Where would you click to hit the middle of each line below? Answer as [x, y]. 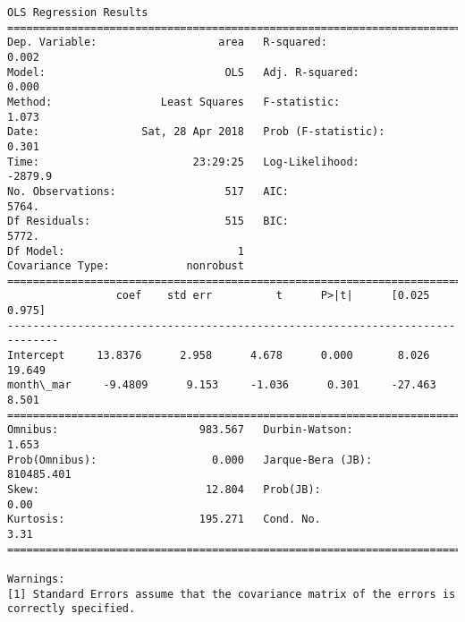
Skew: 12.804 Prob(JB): [164, 490]
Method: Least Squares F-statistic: [174, 102]
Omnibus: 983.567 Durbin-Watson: [180, 430]
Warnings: [36, 579]
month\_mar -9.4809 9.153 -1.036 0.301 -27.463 [222, 385]
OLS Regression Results [78, 13]
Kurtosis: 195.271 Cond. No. [164, 520]
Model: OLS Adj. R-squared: [183, 72]
